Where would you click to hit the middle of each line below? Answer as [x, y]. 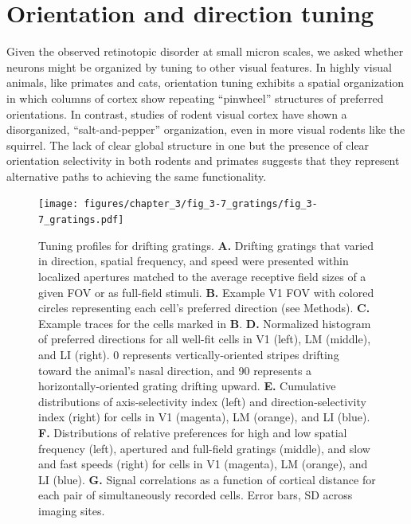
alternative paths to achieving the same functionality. [137, 176]
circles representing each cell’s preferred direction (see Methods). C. [204, 308]
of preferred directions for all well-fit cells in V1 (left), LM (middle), [205, 339]
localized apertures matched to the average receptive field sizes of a [202, 276]
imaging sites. [72, 510]
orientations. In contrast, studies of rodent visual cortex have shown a [177, 113]
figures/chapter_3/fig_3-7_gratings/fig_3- [201, 204]
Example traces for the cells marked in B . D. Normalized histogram [205, 323]
